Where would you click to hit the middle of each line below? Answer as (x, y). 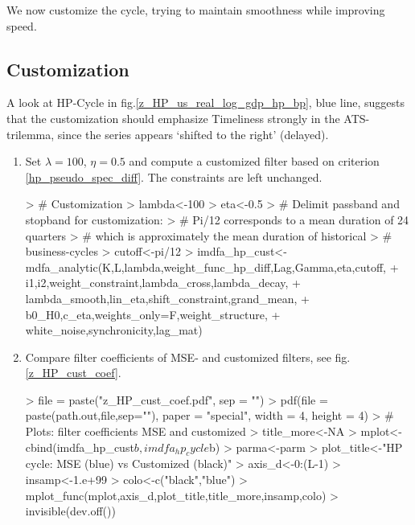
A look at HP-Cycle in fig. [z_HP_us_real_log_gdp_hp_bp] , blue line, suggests (206, 103)
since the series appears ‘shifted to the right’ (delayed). (193, 134)
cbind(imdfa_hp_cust (80, 447)
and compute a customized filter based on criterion (254, 161)
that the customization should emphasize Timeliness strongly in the (173, 118)
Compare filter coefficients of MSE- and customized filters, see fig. (188, 357)
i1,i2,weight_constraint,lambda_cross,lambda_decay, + (163, 283)
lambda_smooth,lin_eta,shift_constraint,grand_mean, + (167, 298)
